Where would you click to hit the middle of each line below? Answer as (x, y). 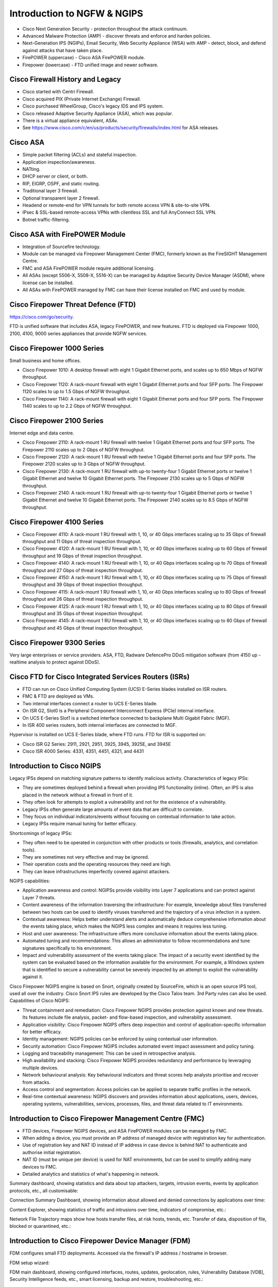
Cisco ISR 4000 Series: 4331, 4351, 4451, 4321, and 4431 (83, 751)
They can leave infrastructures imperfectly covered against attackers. (96, 871)
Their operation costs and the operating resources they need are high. (97, 864)
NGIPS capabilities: (30, 881)
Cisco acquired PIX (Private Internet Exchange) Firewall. (82, 99)
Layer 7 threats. (39, 897)
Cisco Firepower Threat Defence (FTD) (73, 305)
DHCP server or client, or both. (55, 176)
